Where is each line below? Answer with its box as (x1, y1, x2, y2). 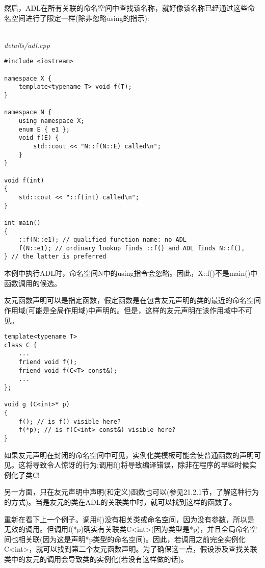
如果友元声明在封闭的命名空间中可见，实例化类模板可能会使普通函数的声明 (4, 449, 254, 460)
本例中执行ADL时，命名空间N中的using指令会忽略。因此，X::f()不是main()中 (4, 268, 258, 278)
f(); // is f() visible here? (18, 418, 121, 425)
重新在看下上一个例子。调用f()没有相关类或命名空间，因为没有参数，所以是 (4, 513, 255, 524)
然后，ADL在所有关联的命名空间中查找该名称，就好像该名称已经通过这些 (4, 3, 248, 13)
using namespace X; (18, 117, 85, 124)
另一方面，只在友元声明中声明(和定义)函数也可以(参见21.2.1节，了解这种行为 (4, 486, 259, 497)
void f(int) (4, 176, 44, 184)
